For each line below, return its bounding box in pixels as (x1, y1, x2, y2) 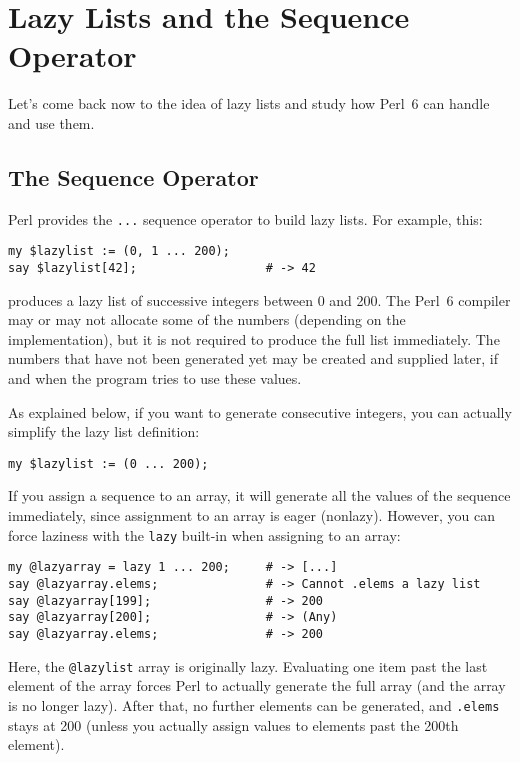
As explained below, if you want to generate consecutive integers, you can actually (8, 401, 512, 422)
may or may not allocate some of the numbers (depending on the (8, 309, 406, 330)
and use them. (8, 112, 95, 133)
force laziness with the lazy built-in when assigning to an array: (8, 524, 401, 545)
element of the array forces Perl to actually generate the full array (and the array (8, 675, 506, 696)
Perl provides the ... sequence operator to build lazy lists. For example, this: (8, 208, 483, 229)
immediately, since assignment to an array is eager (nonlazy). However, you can (8, 505, 495, 526)
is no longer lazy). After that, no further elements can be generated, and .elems (8, 694, 500, 715)
